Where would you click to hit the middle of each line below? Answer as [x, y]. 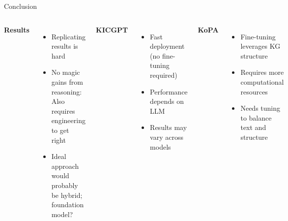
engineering [68, 120]
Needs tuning [260, 108]
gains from [67, 81]
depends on [167, 101]
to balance [256, 117]
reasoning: [67, 91]
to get [60, 130]
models [160, 146]
